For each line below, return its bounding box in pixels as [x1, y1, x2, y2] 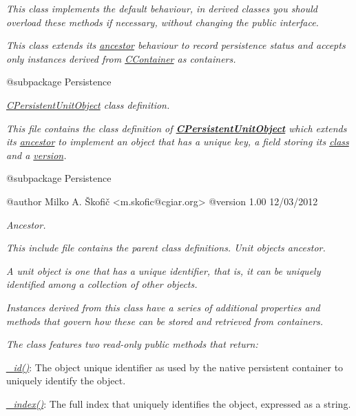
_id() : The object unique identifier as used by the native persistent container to [6, 360, 344, 374]
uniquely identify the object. [6, 373, 126, 388]
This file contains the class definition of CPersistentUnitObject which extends [6, 121, 347, 135]
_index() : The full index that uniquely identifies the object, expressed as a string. [6, 396, 351, 410]
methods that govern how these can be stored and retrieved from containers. [6, 313, 324, 328]
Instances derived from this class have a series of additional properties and [6, 300, 320, 314]
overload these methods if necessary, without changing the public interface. [6, 14, 319, 29]
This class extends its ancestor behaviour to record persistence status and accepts [6, 38, 346, 52]
